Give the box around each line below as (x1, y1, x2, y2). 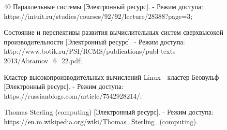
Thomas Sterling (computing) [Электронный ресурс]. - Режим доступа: (4, 107, 213, 117)
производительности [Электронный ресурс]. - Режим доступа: (4, 36, 185, 46)
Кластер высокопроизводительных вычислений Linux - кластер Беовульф (4, 72, 219, 82)
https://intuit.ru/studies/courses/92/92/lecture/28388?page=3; (4, 11, 193, 21)
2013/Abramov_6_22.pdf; (4, 55, 82, 65)
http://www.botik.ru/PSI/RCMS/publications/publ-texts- (4, 46, 178, 56)
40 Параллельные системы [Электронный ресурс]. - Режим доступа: (4, 1, 203, 11)
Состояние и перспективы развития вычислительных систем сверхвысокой (4, 27, 224, 37)
